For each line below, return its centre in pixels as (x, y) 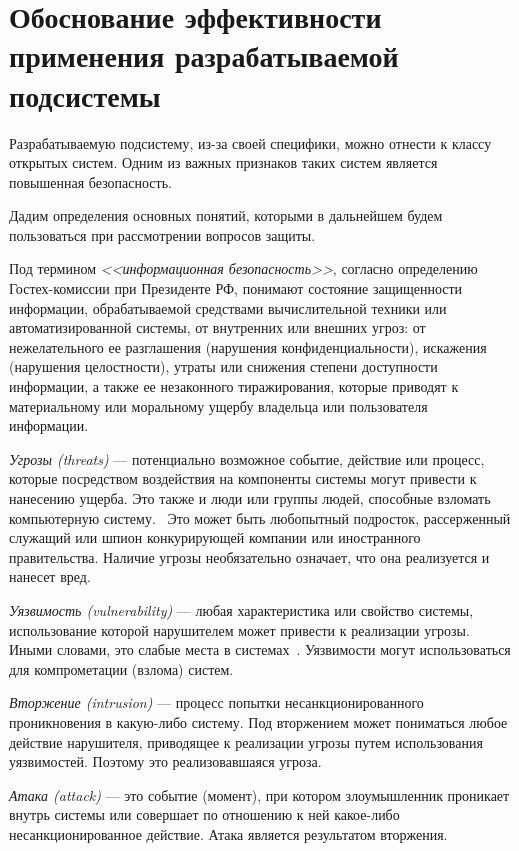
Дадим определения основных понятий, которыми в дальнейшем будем (226, 215)
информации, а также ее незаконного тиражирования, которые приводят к (234, 386)
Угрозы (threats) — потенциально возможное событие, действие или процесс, (247, 458)
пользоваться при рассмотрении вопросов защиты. (162, 234)
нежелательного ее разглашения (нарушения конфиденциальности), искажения (248, 346)
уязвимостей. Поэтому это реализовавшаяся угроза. (165, 761)
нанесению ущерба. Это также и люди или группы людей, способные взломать (250, 498)
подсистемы (85, 94)
